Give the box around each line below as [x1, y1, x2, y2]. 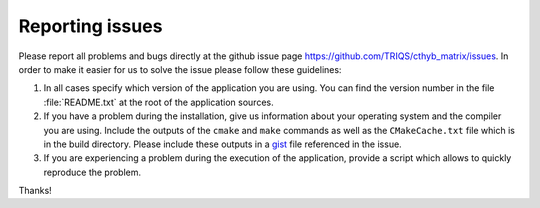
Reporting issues [18, 15, 163, 37]
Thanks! [18, 185, 52, 197]
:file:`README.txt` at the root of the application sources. [43, 96, 274, 108]
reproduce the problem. [43, 166, 142, 178]
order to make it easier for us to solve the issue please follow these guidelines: [18, 63, 342, 75]
